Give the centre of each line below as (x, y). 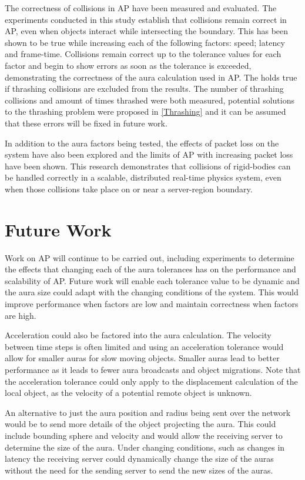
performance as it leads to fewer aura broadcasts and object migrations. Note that (153, 369)
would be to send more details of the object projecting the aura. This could (140, 424)
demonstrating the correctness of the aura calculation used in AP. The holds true (151, 77)
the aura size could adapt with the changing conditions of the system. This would (152, 292)
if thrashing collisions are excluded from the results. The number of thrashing (144, 89)
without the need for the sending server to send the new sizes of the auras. (139, 470)
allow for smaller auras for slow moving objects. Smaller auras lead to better (142, 358)
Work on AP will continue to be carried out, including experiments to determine (150, 257)
